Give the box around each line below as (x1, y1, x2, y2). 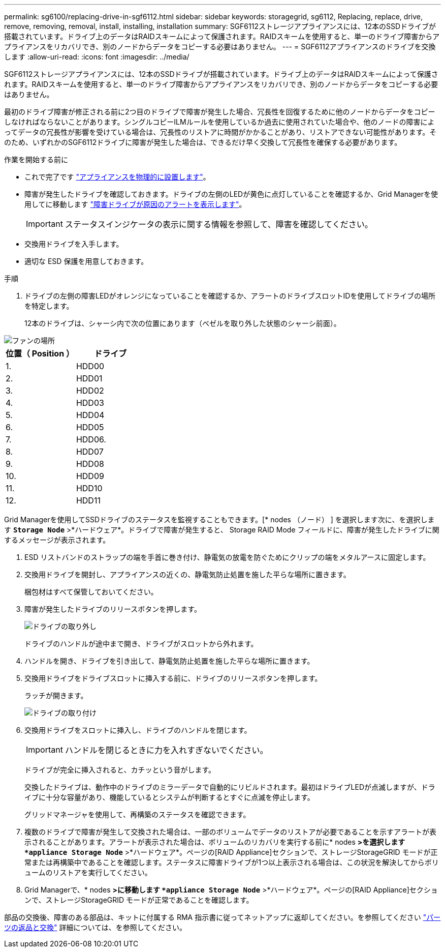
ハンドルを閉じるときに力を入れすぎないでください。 (65, 745, 268, 755)
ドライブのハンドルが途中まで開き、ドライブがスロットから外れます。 (24, 639, 258, 648)
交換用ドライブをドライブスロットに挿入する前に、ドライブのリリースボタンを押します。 (24, 674, 322, 682)
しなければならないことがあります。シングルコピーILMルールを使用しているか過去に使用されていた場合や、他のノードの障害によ (4, 117, 435, 126)
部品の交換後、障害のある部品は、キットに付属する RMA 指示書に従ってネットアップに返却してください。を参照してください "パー (4, 913, 441, 921)
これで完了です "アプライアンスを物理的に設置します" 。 (24, 172, 210, 181)
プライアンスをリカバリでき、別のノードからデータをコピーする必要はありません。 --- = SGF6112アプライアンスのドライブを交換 (4, 42, 436, 51)
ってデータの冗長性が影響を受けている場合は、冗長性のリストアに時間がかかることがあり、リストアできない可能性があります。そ (4, 128, 437, 136)
